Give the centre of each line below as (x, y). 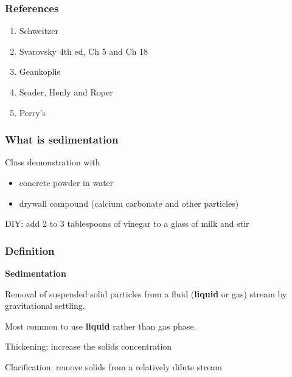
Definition (30, 250)
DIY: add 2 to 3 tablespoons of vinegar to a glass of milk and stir (127, 223)
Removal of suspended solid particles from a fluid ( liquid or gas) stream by (146, 293)
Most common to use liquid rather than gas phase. (101, 326)
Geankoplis (40, 71)
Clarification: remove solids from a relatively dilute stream (114, 366)
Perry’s (32, 112)
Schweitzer (39, 31)
